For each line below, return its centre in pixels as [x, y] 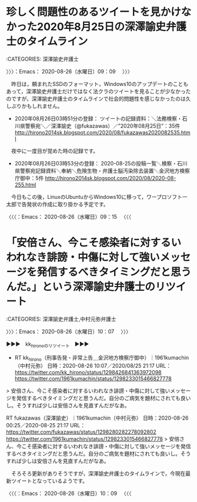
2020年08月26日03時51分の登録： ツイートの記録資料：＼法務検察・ [98, 118]
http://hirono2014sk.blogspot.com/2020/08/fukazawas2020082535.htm [102, 132]
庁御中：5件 [29, 178]
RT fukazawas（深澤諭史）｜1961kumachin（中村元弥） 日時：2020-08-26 [97, 418]
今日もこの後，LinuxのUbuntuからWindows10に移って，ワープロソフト [96, 197]
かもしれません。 [42, 106]
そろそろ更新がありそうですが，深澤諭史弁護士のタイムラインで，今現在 [98, 474]
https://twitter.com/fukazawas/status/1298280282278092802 [81, 432]
